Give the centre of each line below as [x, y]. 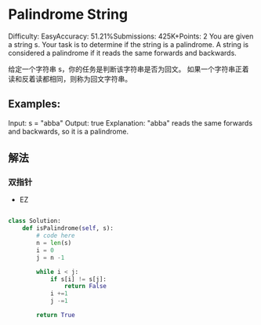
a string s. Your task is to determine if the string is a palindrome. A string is [129, 44]
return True [56, 316]
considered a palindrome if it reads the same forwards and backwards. [122, 53]
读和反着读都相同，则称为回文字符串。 [70, 79]
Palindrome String [68, 15]
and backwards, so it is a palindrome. [69, 131]
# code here [56, 236]
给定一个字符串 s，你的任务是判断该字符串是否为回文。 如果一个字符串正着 [129, 69]
